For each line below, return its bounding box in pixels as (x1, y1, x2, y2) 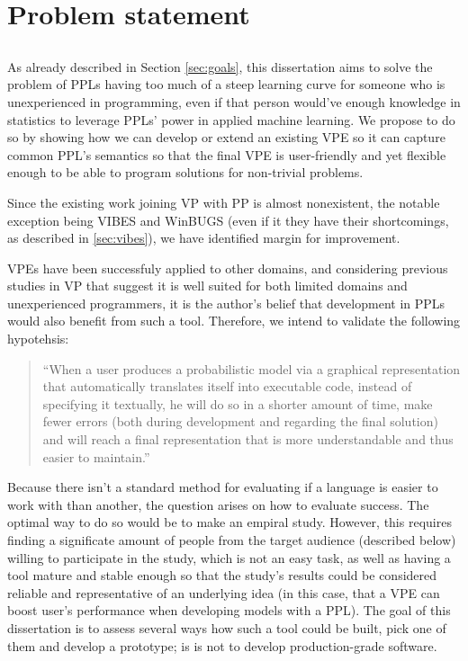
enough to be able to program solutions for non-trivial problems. (7, 163, 364, 182)
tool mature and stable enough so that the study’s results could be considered (7, 566, 437, 585)
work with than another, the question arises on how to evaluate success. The (7, 495, 429, 514)
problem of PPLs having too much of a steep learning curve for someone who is (7, 75, 445, 94)
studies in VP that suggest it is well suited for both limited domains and (7, 276, 408, 295)
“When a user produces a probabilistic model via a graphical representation (42, 359, 461, 378)
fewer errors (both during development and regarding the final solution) (42, 412, 438, 431)
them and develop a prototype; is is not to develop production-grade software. (7, 636, 437, 655)
